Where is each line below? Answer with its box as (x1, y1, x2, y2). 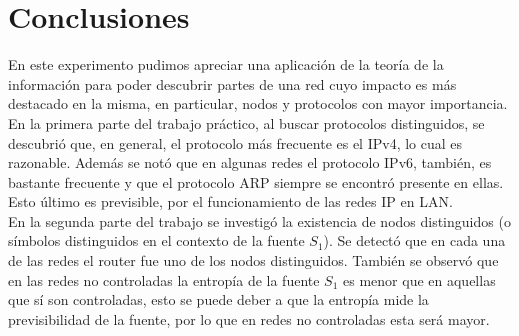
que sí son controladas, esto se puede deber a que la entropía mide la (8, 289, 429, 310)
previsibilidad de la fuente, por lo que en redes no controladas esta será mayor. (8, 308, 490, 329)
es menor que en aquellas (343, 269, 496, 290)
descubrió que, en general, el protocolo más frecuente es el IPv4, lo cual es (8, 132, 463, 153)
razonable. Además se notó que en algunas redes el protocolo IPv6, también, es (8, 152, 492, 173)
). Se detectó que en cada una (323, 230, 506, 251)
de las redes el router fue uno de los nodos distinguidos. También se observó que (8, 250, 499, 271)
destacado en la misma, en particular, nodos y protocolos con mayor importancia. (8, 93, 508, 114)
